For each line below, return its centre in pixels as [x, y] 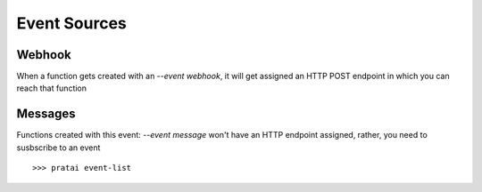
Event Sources [71, 23]
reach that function [52, 88]
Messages [46, 114]
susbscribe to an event [58, 148]
